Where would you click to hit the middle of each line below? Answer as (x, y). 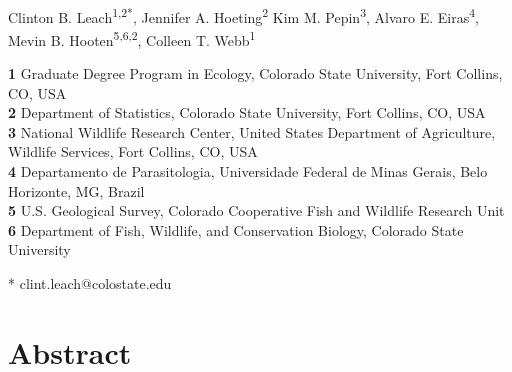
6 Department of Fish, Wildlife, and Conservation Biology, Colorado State (236, 229)
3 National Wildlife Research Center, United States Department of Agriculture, (252, 131)
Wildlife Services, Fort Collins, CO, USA (133, 151)
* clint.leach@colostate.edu (90, 283)
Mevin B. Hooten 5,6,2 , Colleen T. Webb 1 (132, 38)
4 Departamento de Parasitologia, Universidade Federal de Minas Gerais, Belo (248, 171)
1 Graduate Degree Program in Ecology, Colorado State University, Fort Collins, (255, 73)
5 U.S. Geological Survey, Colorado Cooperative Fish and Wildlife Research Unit (256, 210)
